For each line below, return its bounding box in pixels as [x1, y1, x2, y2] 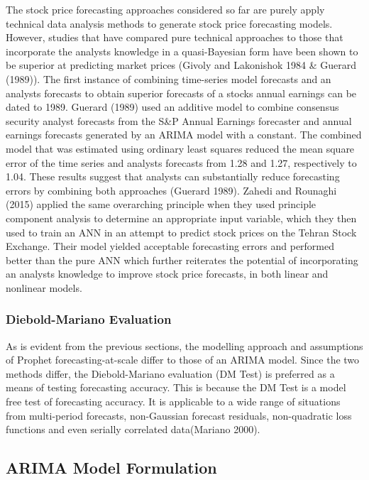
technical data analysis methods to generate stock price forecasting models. [6, 16, 333, 31]
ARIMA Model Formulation [6, 457, 217, 479]
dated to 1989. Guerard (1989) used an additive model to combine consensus [6, 99, 339, 114]
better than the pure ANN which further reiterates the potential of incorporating [6, 252, 358, 267]
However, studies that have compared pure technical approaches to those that [6, 30, 343, 45]
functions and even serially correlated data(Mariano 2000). [6, 422, 260, 437]
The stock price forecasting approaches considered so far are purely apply [6, 2, 325, 16]
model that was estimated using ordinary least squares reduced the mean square [6, 141, 355, 156]
